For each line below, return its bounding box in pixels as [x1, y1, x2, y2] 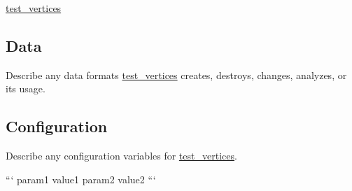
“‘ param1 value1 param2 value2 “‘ [6, 171, 156, 186]
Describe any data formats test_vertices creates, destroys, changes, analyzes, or [6, 67, 347, 82]
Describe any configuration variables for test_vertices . [6, 148, 237, 163]
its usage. [6, 81, 45, 96]
